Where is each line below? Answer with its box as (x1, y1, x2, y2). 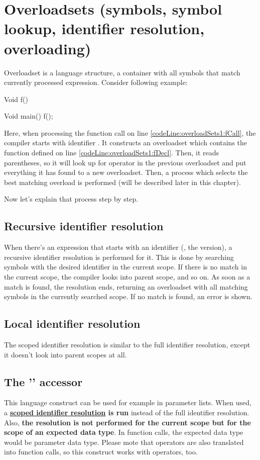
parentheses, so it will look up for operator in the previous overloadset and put (4, 157, 246, 167)
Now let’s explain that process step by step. (4, 194, 139, 204)
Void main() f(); (4, 111, 53, 121)
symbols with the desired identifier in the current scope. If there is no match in (4, 261, 247, 272)
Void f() (4, 94, 28, 104)
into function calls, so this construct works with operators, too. (4, 446, 198, 457)
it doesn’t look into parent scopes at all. (4, 349, 127, 359)
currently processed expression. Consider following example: (4, 77, 188, 87)
